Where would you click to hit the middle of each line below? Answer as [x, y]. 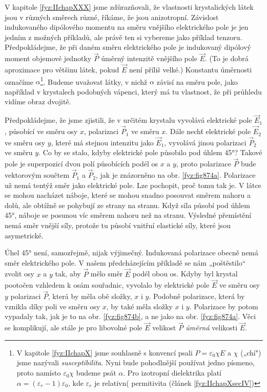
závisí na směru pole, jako [197, 81]
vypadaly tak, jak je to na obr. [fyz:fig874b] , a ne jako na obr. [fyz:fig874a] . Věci [130, 316]
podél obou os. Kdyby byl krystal [185, 274]
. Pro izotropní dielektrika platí [172, 373]
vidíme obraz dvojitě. [38, 101]
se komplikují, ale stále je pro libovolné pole [74, 328]
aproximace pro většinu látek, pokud [62, 69]
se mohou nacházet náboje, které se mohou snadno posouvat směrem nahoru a [128, 195]
